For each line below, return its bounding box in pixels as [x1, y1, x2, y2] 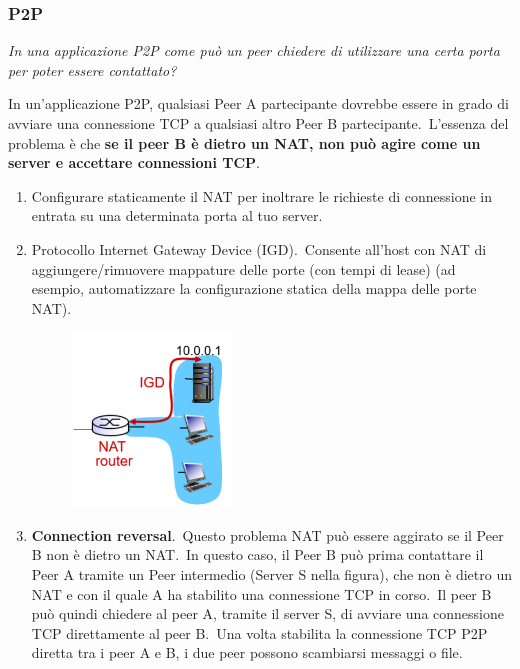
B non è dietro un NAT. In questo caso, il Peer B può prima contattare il [31, 544, 484, 565]
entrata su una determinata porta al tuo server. [31, 205, 323, 226]
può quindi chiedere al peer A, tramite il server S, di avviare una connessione [31, 603, 504, 624]
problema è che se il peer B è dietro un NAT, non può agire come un [8, 132, 481, 153]
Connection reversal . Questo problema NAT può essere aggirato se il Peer [31, 524, 504, 545]
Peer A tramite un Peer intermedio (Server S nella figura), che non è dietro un [31, 563, 512, 584]
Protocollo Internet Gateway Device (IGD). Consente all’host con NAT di [31, 238, 487, 259]
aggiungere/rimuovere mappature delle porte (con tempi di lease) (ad [31, 258, 456, 279]
